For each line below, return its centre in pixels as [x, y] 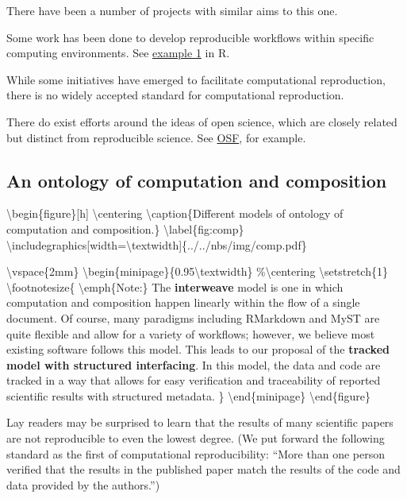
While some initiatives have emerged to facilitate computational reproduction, [196, 79]
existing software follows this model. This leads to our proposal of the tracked [198, 349]
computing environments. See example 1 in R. [118, 53]
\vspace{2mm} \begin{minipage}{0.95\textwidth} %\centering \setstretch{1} [197, 271]
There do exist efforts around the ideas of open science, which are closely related [202, 121]
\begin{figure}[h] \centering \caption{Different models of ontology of [175, 213]
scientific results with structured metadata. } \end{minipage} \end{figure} [188, 395]
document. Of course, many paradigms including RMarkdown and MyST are [193, 317]
